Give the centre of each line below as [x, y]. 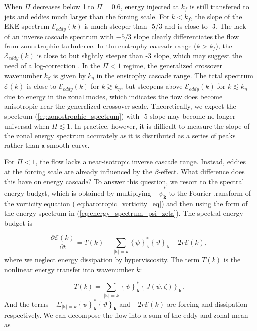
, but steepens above [152, 86]
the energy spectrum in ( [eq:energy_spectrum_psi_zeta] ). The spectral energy [124, 213]
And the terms [27, 304]
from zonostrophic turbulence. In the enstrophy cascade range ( [101, 46]
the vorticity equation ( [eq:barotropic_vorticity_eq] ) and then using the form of [126, 203]
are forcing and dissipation [207, 304]
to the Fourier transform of [210, 193]
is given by [69, 75]
